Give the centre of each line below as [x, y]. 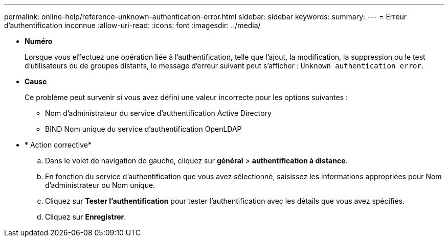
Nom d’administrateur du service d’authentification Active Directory [158, 113]
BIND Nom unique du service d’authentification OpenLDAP [143, 129]
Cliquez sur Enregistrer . [86, 217]
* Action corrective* [58, 145]
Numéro [39, 41]
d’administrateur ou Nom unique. [100, 185]
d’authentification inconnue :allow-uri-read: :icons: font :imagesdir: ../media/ [132, 25]
